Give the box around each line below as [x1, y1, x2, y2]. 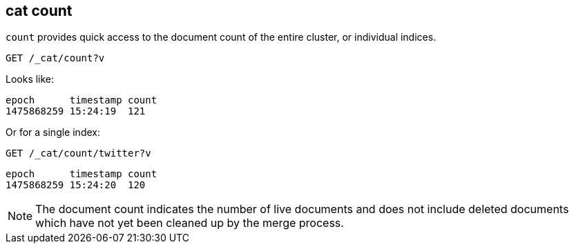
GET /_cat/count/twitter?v [6, 148, 151, 159]
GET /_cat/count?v [6, 52, 105, 64]
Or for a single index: [6, 126, 100, 139]
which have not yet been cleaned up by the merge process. [35, 216, 344, 230]
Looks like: [6, 73, 55, 86]
